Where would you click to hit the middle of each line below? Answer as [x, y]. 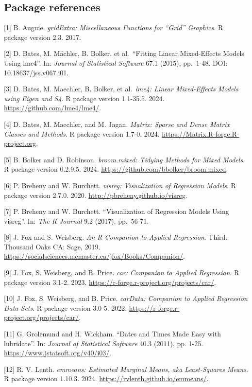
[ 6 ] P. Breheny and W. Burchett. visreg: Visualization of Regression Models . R [120, 185]
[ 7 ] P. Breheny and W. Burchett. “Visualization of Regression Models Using [117, 211]
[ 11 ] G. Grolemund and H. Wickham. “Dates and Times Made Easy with [112, 334]
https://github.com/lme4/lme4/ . [52, 108]
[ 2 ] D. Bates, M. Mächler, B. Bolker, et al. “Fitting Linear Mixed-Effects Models [124, 53]
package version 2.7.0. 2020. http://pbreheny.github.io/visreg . [96, 195]
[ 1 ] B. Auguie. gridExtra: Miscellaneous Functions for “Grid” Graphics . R [114, 27]
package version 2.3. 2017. [42, 37]
